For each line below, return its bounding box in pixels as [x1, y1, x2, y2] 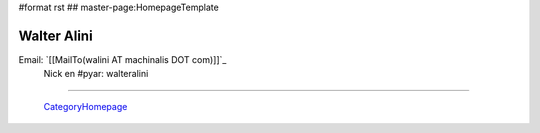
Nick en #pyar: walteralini [43, 68, 149, 80]
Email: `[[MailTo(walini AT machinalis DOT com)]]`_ [18, 53, 227, 65]
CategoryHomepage [43, 100, 128, 112]
